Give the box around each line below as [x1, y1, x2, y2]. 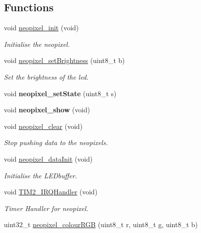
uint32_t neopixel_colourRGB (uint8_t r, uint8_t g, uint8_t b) [4, 219, 198, 230]
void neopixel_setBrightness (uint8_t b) [4, 55, 125, 65]
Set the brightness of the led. [4, 71, 89, 82]
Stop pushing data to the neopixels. [4, 137, 108, 148]
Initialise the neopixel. [4, 39, 70, 49]
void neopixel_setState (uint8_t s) [4, 88, 117, 98]
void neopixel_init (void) [4, 22, 79, 33]
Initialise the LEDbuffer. [4, 170, 78, 180]
